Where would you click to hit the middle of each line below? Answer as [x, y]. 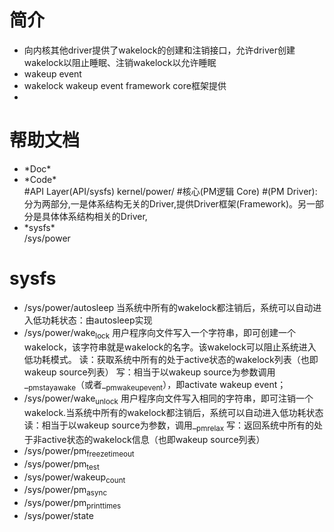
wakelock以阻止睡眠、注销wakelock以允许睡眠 [120, 62]
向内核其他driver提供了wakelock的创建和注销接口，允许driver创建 [159, 50]
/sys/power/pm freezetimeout [79, 452]
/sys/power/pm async [65, 491]
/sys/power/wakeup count [74, 478]
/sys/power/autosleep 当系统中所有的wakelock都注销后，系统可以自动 [168, 307]
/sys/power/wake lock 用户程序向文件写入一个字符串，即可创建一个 [160, 333]
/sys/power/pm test [61, 464]
